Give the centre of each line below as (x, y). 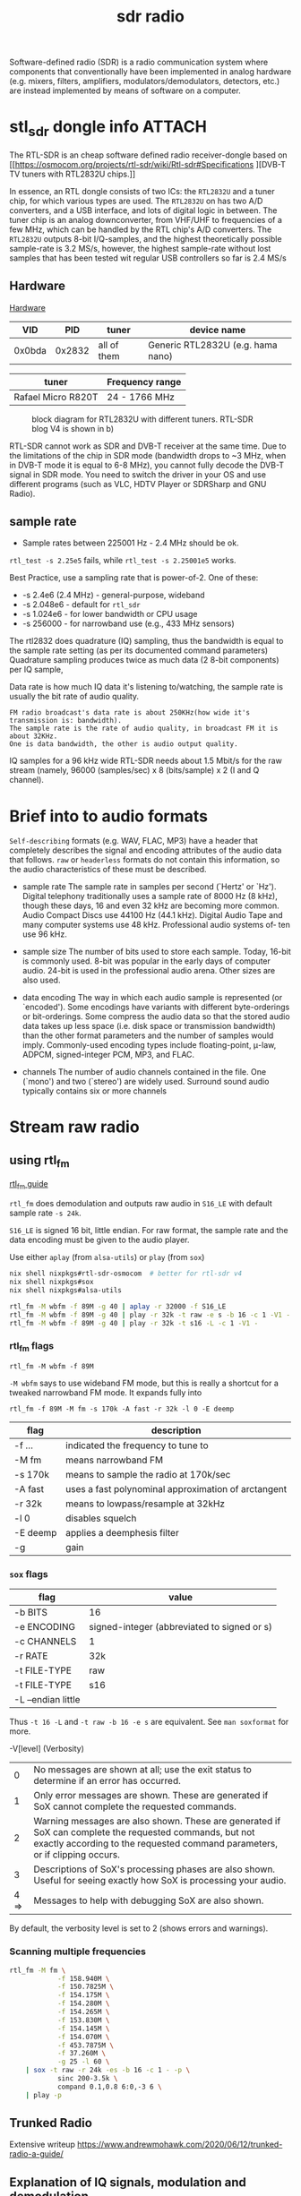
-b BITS (30, 1612)
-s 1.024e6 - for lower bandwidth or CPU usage (110, 614)
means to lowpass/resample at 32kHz (146, 1504)
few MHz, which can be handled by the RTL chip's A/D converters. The (141, 229)
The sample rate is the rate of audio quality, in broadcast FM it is (144, 729)
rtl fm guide (29, 1185)
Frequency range (144, 382)
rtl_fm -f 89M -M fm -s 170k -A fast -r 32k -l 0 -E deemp (122, 1409)
